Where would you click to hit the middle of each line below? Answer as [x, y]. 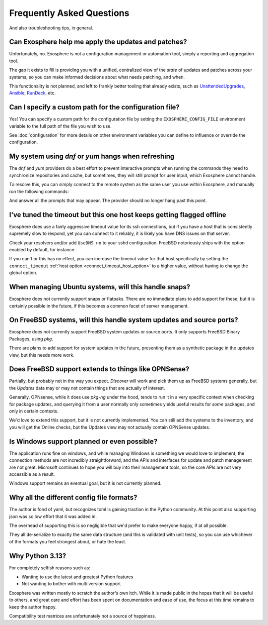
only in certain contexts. [34, 411]
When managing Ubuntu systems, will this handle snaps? [100, 287]
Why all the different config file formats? [73, 498]
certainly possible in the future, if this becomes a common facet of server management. [99, 306]
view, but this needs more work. [42, 355]
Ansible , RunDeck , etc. [32, 93]
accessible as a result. [32, 474]
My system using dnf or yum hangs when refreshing [92, 156]
